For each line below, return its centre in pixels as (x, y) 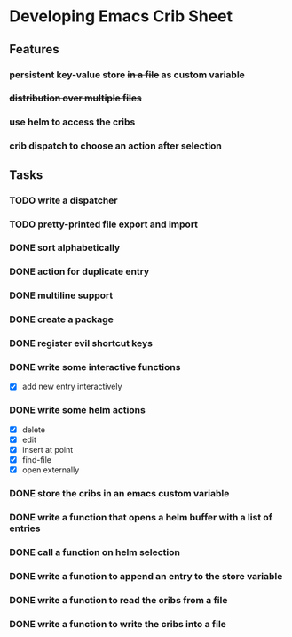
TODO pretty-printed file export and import (103, 224)
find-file (36, 459)
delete (34, 430)
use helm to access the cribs (72, 122)
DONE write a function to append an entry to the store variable (146, 576)
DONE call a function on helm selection (95, 552)
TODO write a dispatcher (63, 200)
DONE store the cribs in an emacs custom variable (119, 493)
